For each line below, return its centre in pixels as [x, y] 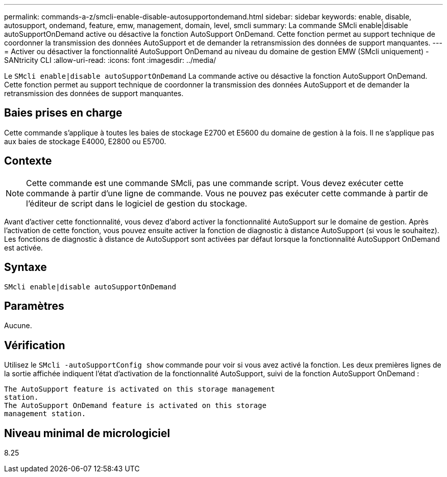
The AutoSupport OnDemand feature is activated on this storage [135, 406]
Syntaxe [26, 267]
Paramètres [34, 306]
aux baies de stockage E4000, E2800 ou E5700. [85, 141]
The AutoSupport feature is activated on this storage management [140, 389]
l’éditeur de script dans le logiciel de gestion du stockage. [137, 203]
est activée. [23, 247]
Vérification [35, 345]
